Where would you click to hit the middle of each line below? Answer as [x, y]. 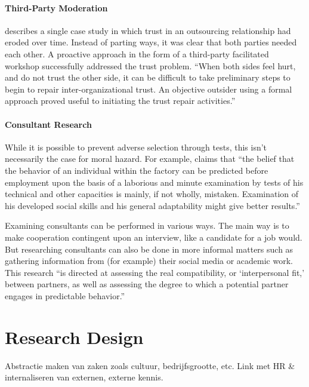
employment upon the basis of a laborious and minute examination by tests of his [154, 182]
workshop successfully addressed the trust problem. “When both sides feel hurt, [150, 65]
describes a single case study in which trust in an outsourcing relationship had [148, 30]
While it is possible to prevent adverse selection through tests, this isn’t [136, 147]
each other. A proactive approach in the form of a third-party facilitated [137, 53]
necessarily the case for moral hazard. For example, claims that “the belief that [150, 159]
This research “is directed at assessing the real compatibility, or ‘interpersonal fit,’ [155, 272]
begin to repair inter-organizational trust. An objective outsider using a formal [149, 89]
